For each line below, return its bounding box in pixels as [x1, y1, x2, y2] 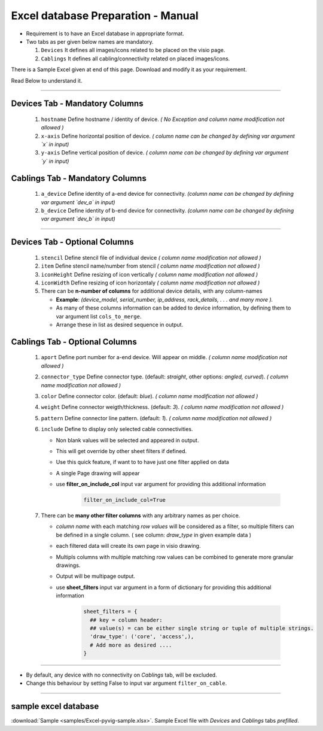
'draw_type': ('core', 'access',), [90, 633, 194, 640]
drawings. [56, 562, 81, 569]
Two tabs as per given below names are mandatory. [26, 38, 154, 45]
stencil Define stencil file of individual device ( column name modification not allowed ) [41, 254, 261, 261]
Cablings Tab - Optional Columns [11, 336, 137, 347]
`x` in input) [41, 141, 69, 148]
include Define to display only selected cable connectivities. [41, 426, 193, 433]
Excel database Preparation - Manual [11, 9, 199, 22]
